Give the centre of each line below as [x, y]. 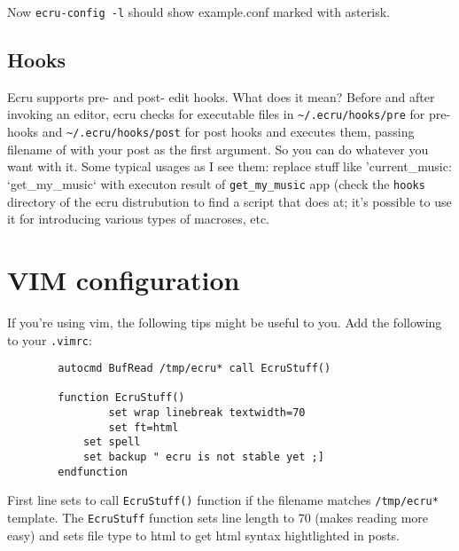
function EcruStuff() [121, 398]
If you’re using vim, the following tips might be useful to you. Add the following [225, 322]
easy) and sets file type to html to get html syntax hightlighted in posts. [204, 535]
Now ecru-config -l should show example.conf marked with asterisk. [198, 12]
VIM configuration [124, 279]
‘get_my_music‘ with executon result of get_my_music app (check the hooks [216, 183]
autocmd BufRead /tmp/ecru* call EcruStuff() [194, 369]
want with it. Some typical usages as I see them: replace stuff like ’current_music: [229, 166]
